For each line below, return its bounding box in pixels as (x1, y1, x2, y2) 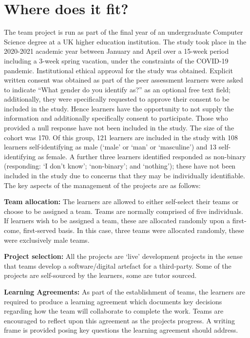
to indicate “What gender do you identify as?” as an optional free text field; (4, 84, 231, 94)
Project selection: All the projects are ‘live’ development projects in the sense (4, 251, 243, 261)
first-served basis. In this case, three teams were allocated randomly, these (23, 225, 244, 235)
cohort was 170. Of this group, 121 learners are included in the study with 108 (4, 132, 238, 142)
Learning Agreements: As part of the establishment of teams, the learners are (4, 286, 245, 296)
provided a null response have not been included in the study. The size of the (4, 123, 234, 133)
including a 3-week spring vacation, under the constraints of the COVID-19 (4, 55, 229, 65)
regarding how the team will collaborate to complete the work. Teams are (4, 306, 224, 316)
